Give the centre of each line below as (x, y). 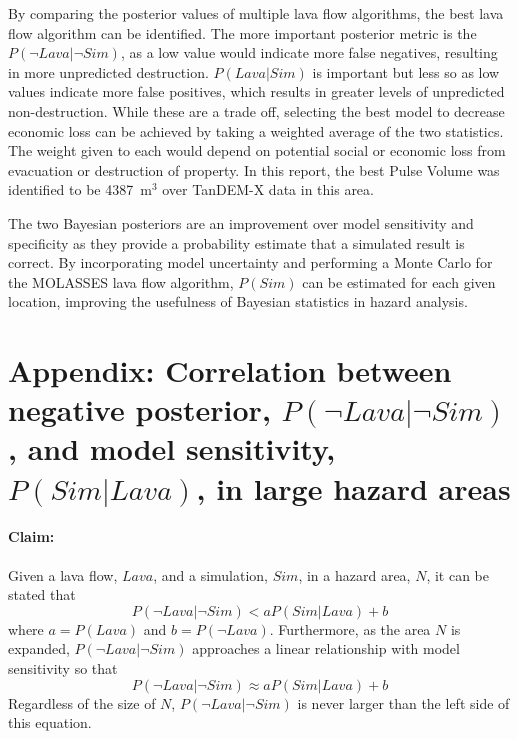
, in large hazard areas (353, 487)
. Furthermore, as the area (350, 628)
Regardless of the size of (82, 702)
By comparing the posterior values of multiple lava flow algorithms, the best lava (256, 13)
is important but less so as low (406, 71)
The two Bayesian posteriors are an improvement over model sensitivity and (241, 222)
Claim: (31, 536)
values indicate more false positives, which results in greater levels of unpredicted (256, 91)
